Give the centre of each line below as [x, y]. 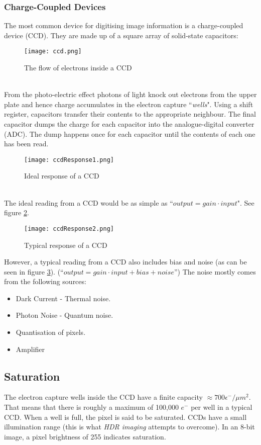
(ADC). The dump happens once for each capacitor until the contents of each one [130, 133]
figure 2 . [17, 212]
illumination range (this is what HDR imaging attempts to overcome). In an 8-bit [129, 427]
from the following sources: [45, 281]
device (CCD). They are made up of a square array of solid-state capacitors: [121, 35]
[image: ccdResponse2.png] [69, 229]
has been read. [26, 144]
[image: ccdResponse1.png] [69, 160]
